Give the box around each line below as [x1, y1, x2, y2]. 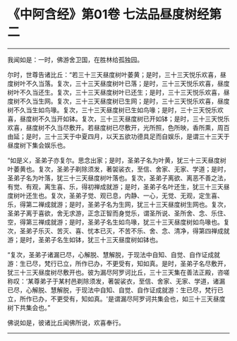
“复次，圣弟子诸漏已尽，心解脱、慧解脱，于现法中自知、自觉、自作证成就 [7, 250, 221, 258]
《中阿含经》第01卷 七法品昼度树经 [7, 6, 209, 23]
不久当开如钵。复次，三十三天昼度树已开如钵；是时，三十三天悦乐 [37, 114, 230, 123]
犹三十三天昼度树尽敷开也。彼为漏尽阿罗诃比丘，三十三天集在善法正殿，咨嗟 [7, 268, 230, 276]
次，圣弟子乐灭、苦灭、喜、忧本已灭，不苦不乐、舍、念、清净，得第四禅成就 [7, 227, 230, 235]
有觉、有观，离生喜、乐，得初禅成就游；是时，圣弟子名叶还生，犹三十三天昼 [7, 182, 230, 191]
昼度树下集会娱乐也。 [7, 140, 69, 149]
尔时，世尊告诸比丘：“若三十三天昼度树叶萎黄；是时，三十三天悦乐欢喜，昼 [7, 70, 227, 78]
